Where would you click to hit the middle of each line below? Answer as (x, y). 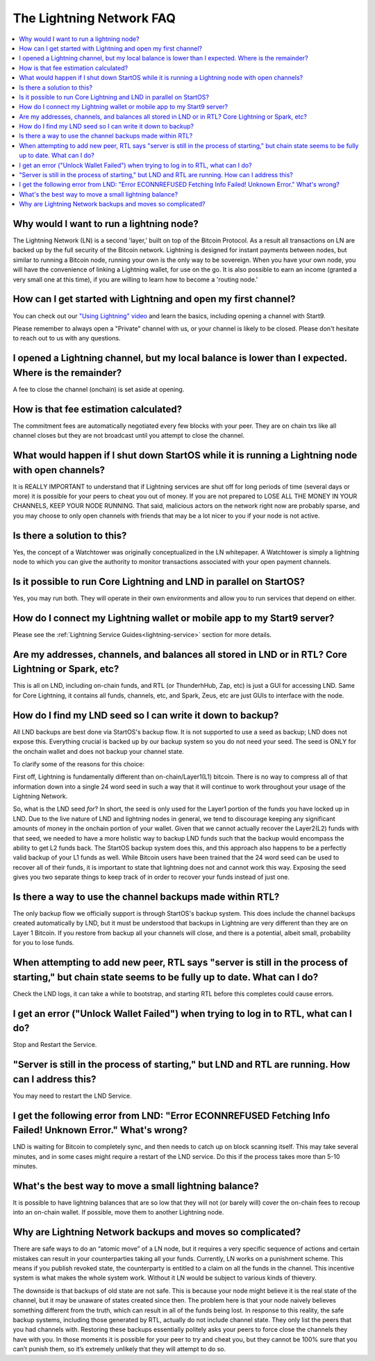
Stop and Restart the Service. (55, 1045)
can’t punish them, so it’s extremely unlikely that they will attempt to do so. (119, 1349)
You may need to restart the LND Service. (72, 1096)
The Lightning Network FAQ (94, 18)
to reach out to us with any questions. (67, 338)
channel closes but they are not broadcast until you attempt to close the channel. (129, 436)
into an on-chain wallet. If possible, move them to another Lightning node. (118, 1212)
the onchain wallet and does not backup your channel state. (98, 751)
